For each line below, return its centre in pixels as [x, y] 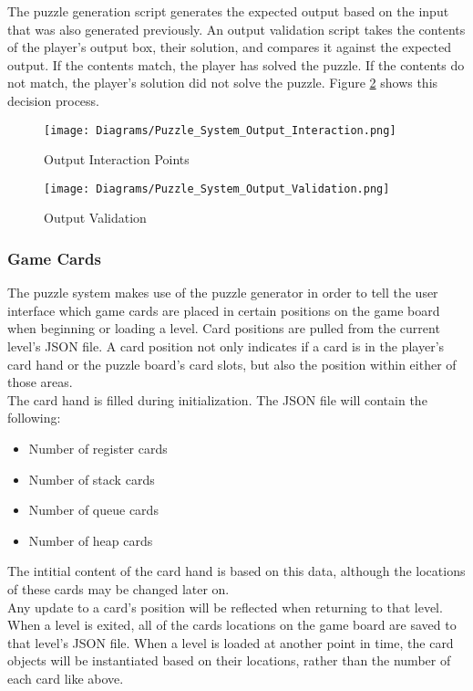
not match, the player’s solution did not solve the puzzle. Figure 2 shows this [223, 83]
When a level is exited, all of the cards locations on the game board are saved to [232, 625]
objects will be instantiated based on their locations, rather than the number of [229, 660]
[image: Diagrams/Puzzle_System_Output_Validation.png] [217, 188]
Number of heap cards [91, 540]
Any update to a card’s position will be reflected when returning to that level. [225, 607]
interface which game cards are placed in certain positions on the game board [224, 310]
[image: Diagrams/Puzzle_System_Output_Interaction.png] [220, 130]
